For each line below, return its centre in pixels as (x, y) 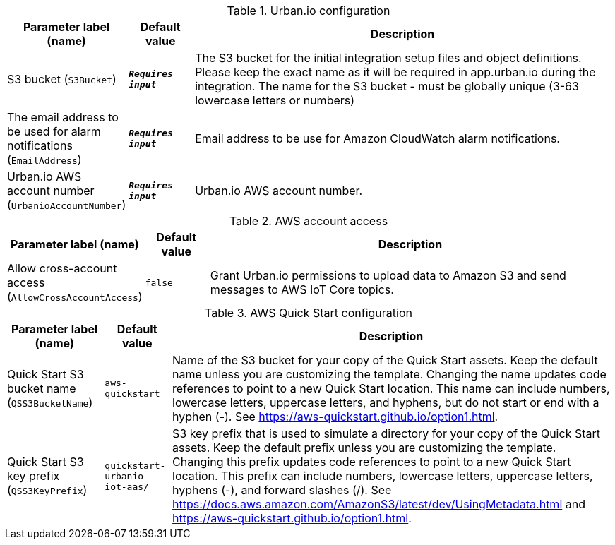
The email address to (63, 117)
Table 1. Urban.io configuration (309, 11)
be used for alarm (54, 131)
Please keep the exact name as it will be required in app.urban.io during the (395, 72)
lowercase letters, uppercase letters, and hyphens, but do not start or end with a (386, 402)
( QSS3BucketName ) (50, 402)
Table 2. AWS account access (309, 221)
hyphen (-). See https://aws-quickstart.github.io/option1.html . (335, 417)
